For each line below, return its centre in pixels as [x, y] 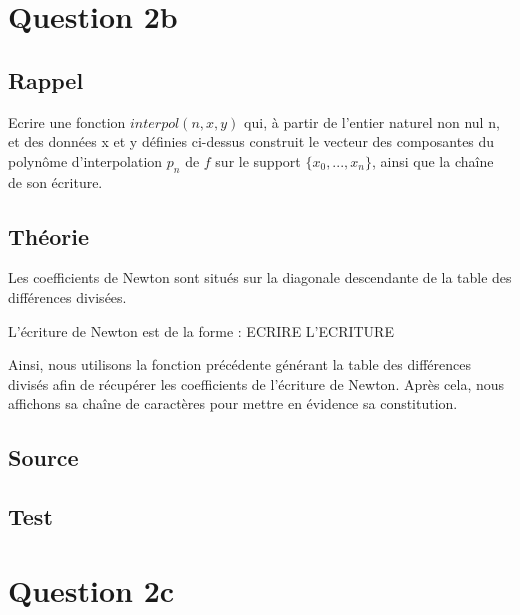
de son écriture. [55, 181]
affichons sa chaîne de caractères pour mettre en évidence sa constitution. [233, 403]
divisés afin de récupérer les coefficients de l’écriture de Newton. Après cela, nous [256, 383]
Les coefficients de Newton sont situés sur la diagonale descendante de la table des [260, 277]
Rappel [46, 79]
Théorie [49, 235]
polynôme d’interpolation [85, 160]
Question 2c [91, 589]
